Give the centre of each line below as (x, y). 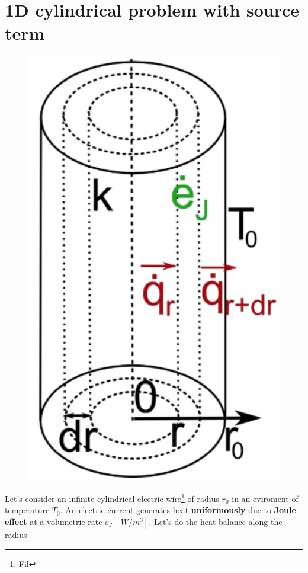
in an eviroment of (265, 498)
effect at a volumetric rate (54, 522)
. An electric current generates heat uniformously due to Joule (178, 510)
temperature (27, 510)
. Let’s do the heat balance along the (216, 522)
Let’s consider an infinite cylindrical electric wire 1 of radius (112, 497)
